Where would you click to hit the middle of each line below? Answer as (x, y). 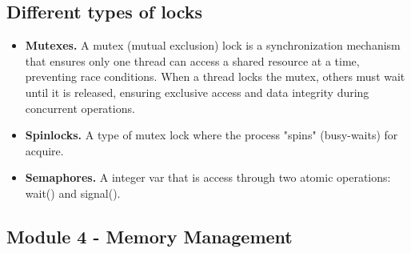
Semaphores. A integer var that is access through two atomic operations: (208, 177)
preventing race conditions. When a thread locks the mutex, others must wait (215, 76)
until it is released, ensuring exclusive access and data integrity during (197, 92)
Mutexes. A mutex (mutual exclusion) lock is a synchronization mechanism (213, 45)
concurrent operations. (80, 108)
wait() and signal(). (73, 193)
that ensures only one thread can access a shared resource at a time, (192, 60)
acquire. (44, 150)
